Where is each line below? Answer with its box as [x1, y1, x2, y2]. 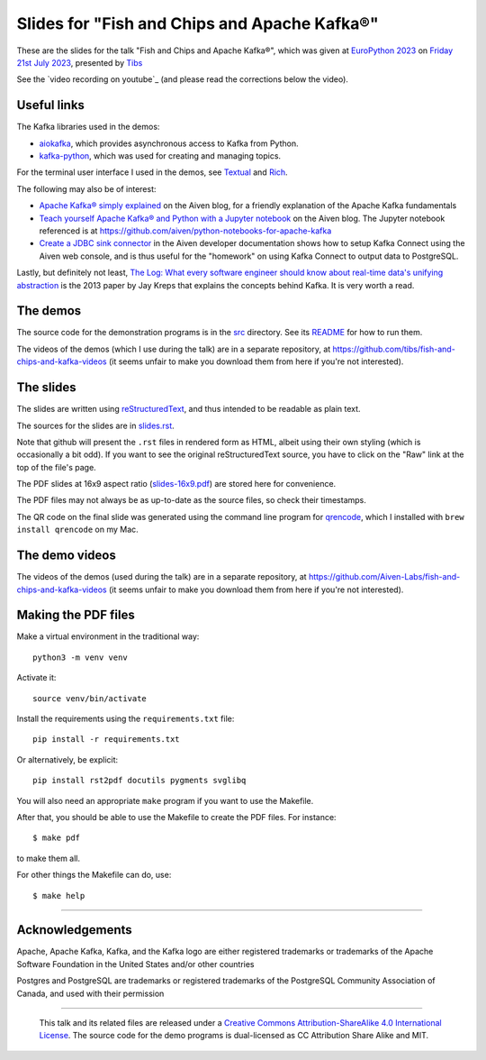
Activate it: [16, 672, 57, 683]
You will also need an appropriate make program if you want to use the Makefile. [16, 795, 314, 806]
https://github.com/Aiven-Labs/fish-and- [308, 571, 461, 582]
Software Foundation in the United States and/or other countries [16, 958, 256, 969]
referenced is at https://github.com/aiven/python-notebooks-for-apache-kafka [39, 225, 332, 236]
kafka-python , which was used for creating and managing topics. [39, 151, 282, 161]
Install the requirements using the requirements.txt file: [16, 713, 235, 725]
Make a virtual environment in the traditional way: [16, 631, 200, 642]
